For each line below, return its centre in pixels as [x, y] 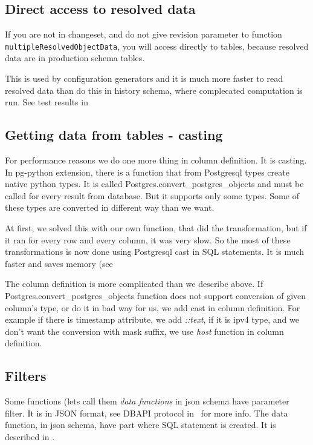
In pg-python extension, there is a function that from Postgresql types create [147, 172]
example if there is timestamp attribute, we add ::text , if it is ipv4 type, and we [152, 319]
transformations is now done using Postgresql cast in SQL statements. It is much [155, 252]
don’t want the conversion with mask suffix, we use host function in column [144, 331]
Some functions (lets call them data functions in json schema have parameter [147, 401]
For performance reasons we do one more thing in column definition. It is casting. [156, 160]
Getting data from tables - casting [114, 135]
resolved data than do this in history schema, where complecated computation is [154, 90]
